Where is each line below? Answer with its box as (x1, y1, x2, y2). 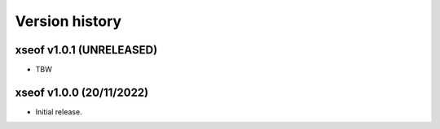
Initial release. (35, 106, 82, 117)
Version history (15, 12, 122, 30)
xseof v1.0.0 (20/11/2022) (15, 85, 149, 99)
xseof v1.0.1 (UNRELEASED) (15, 43, 158, 57)
